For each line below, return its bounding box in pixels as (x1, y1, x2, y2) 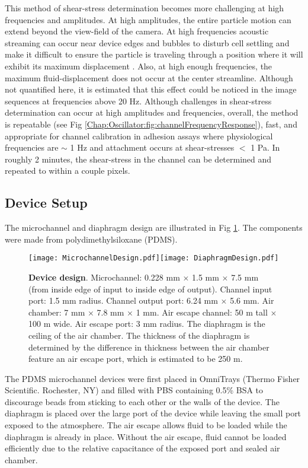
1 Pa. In (251, 141, 280, 154)
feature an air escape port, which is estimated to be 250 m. (28, 352, 243, 365)
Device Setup (5, 193, 88, 212)
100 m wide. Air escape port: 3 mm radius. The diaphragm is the (28, 317, 265, 330)
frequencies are (5, 141, 59, 154)
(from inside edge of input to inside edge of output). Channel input (28, 282, 272, 295)
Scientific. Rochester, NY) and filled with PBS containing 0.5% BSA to (5, 384, 264, 396)
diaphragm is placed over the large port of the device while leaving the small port (5, 407, 301, 419)
